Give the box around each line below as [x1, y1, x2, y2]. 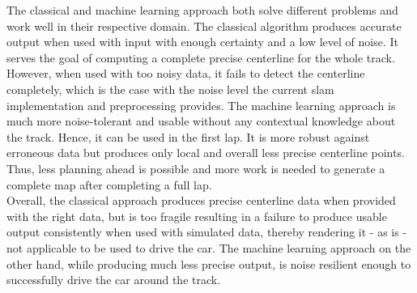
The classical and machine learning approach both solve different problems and [6, 2, 398, 18]
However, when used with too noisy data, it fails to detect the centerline [6, 65, 365, 82]
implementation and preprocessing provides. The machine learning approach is [6, 96, 396, 113]
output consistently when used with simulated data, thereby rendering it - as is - [6, 223, 407, 240]
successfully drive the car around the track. [6, 271, 221, 288]
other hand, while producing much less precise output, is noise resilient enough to [6, 255, 411, 272]
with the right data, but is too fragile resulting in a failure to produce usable [6, 207, 387, 224]
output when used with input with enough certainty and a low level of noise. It [6, 33, 398, 50]
